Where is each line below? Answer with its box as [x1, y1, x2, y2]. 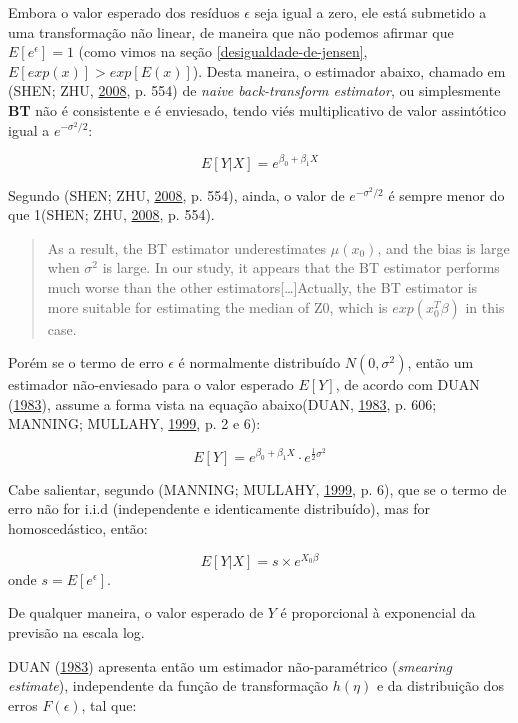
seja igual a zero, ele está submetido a [254, 2, 487, 22]
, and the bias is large [377, 237, 510, 258]
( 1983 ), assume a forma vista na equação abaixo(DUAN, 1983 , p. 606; [8, 393, 437, 414]
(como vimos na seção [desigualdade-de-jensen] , [78, 41, 368, 62]
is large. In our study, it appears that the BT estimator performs [102, 257, 500, 278]
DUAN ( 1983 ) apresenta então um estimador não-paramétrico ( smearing [8, 655, 452, 676]
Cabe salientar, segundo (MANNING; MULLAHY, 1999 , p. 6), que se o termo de [8, 478, 507, 499]
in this [465, 296, 505, 317]
